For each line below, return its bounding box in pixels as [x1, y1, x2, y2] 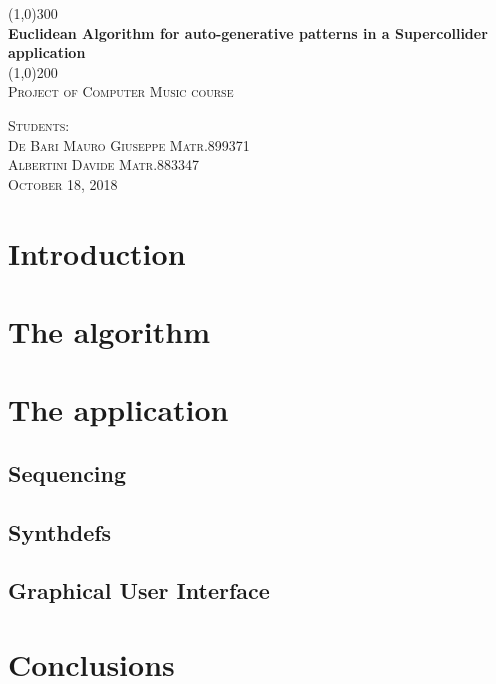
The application [8, 389, 229, 430]
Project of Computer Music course [8, 81, 234, 102]
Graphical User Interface [8, 575, 270, 606]
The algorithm [8, 310, 210, 351]
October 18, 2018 [8, 173, 118, 194]
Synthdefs [8, 516, 112, 547]
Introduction [8, 232, 186, 273]
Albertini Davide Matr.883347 [8, 154, 200, 175]
